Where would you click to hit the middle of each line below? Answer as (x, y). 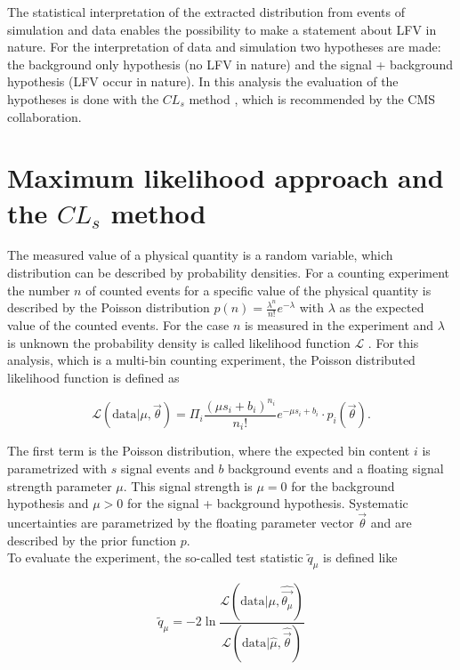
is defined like (360, 557)
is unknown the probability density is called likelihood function (179, 342)
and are (391, 523)
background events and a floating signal (336, 468)
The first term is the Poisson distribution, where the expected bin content (209, 451)
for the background (343, 485)
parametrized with (57, 468)
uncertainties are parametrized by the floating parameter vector (181, 523)
